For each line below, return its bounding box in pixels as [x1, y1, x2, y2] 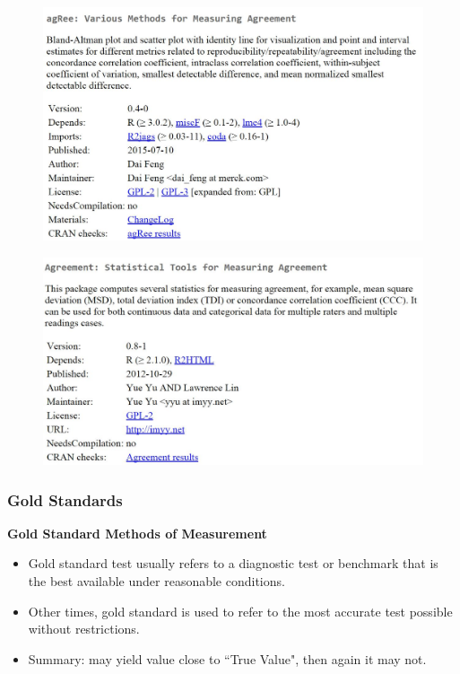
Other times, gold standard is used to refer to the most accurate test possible [28, 601, 453, 620]
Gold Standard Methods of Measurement [7, 523, 267, 542]
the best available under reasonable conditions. [28, 572, 285, 591]
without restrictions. [28, 619, 140, 638]
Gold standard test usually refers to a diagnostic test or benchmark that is [28, 554, 438, 573]
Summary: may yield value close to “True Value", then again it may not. [28, 649, 427, 668]
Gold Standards [7, 488, 123, 511]
